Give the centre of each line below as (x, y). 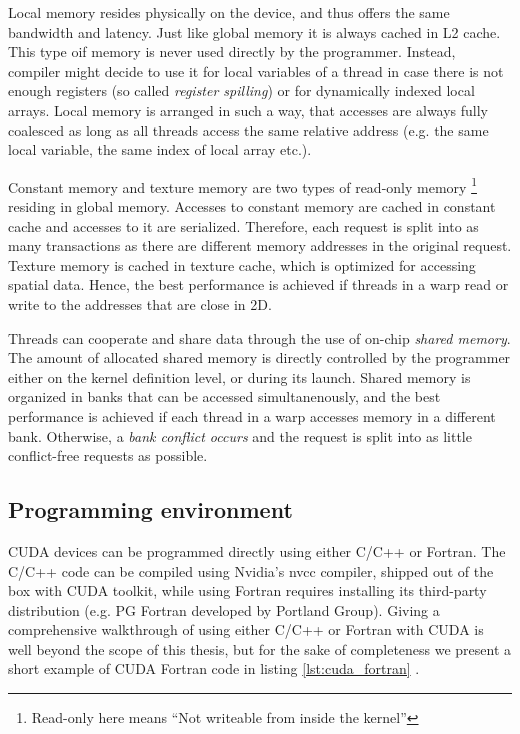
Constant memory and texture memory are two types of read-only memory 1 (242, 185)
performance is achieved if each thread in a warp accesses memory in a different (252, 415)
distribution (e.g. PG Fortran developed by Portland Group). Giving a (224, 609)
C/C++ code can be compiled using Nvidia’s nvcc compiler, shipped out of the (251, 570)
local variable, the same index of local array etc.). (160, 149)
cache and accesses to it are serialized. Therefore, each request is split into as (243, 225)
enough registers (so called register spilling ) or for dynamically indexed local (241, 90)
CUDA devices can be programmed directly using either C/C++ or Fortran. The (257, 550)
